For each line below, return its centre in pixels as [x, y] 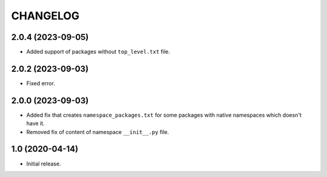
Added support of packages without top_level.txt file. [98, 52]
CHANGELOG [45, 16]
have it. [35, 123]
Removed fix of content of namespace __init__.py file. [98, 132]
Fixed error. [41, 83]
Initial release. [44, 164]
